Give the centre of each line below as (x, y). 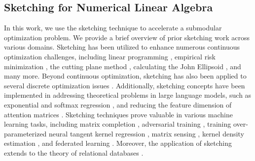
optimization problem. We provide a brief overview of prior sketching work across (127, 37)
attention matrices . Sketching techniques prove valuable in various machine (118, 114)
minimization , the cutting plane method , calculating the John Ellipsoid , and (123, 66)
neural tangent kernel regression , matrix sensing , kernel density (146, 133)
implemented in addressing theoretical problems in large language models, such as (128, 95)
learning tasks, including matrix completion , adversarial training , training (118, 124)
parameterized (25, 133)
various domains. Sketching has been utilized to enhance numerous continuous (122, 47)
